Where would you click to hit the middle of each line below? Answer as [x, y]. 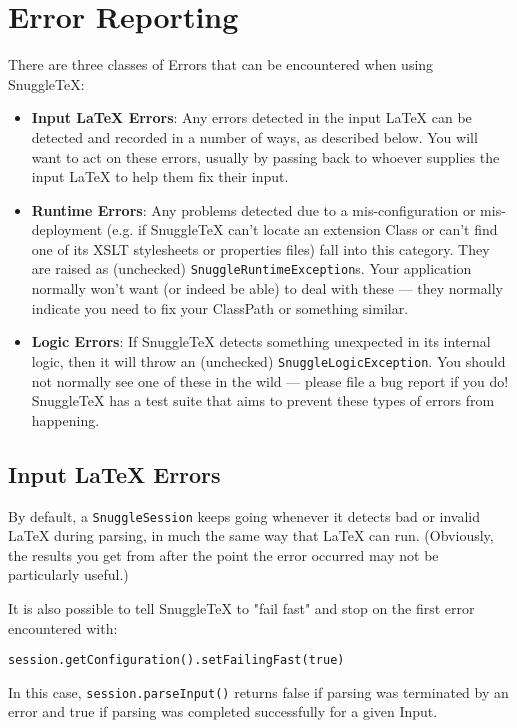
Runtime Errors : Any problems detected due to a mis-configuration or [253, 209]
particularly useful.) [68, 574]
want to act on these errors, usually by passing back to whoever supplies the [265, 156]
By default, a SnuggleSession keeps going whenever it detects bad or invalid [244, 515]
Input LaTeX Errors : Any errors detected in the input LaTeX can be [251, 117]
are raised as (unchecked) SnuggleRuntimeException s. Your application [251, 268]
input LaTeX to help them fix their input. [160, 176]
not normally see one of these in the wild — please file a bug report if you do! [270, 380]
